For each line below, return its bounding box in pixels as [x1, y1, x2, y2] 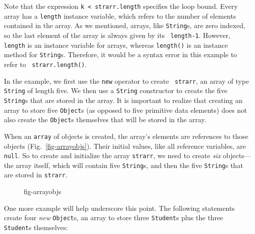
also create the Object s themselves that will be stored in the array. [4, 114, 206, 125]
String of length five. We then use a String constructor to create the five [4, 85, 227, 96]
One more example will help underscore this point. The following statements [4, 202, 235, 213]
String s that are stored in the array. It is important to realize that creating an [4, 95, 243, 105]
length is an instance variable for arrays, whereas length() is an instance [4, 39, 228, 50]
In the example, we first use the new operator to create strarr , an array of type [4, 75, 249, 86]
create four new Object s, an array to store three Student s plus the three [4, 212, 223, 223]
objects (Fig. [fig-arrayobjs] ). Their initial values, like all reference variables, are [4, 140, 246, 151]
